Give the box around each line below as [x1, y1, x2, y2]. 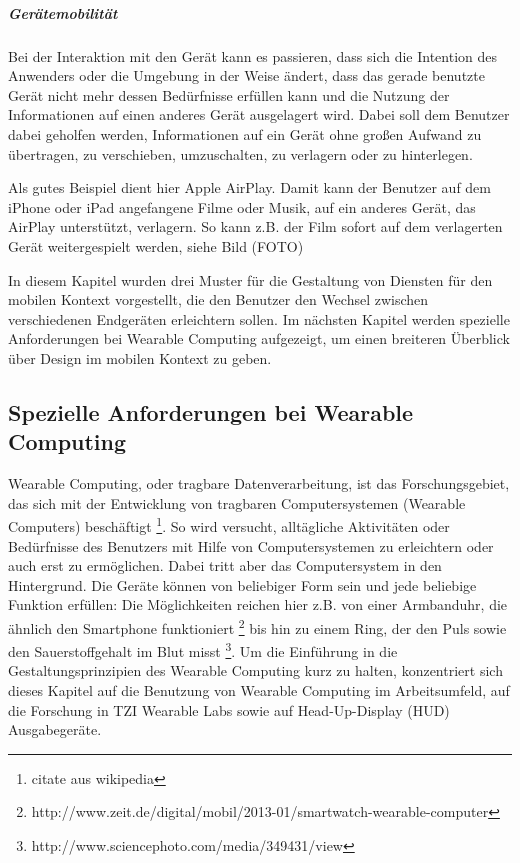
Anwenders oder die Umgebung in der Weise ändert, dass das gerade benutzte [8, 65, 485, 86]
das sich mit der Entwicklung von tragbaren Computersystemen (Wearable [8, 492, 466, 513]
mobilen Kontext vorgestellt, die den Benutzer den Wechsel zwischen [8, 289, 429, 310]
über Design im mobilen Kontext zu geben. [8, 347, 272, 368]
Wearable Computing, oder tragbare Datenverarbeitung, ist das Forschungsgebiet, [8, 473, 510, 494]
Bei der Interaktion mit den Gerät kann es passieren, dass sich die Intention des [8, 45, 498, 66]
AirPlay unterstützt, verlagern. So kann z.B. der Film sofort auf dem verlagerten [8, 216, 503, 237]
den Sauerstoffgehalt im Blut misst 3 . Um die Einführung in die [8, 638, 398, 661]
